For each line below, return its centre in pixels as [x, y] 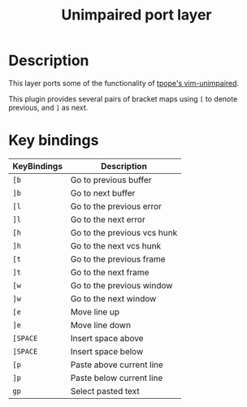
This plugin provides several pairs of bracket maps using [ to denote [123, 98]
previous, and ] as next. [48, 107]
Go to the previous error [116, 206]
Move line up [95, 312]
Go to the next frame [110, 272]
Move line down [101, 325]
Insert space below [107, 351]
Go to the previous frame [118, 259]
